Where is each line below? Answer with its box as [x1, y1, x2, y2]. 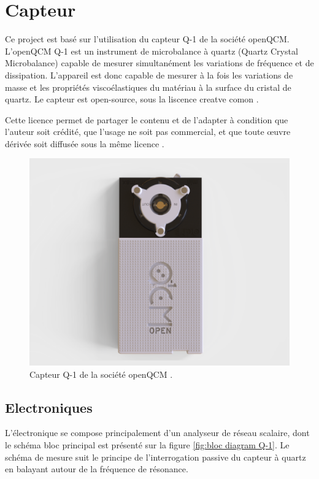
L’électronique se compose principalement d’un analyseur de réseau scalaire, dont [5, 426, 310, 439]
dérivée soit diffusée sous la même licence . [5, 137, 164, 150]
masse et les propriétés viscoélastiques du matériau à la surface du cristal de [5, 80, 291, 93]
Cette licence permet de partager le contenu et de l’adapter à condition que [5, 113, 288, 126]
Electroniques [5, 397, 93, 416]
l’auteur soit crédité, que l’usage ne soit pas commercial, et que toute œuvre [5, 125, 291, 138]
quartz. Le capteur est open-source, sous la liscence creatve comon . [5, 93, 259, 105]
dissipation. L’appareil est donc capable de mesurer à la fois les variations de [5, 68, 293, 81]
